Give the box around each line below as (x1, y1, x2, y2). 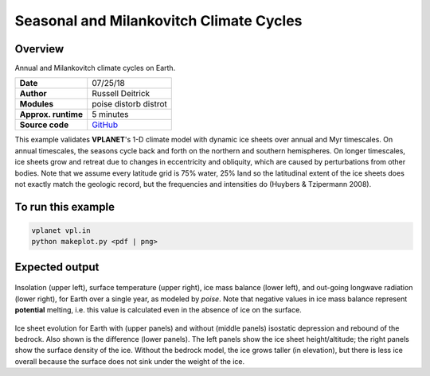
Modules (19, 99, 54, 110)
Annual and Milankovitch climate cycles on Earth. (14, 64, 176, 73)
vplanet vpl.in (31, 227, 91, 235)
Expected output (14, 260, 100, 273)
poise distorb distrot (92, 99, 167, 110)
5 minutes (92, 109, 129, 120)
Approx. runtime (19, 109, 84, 120)
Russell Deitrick (92, 88, 150, 99)
